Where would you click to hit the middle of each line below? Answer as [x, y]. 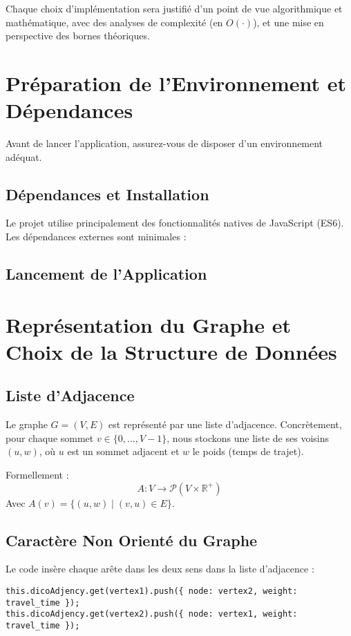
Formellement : [37, 474]
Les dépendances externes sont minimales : [96, 237]
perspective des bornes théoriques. [78, 36]
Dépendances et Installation [107, 194]
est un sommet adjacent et [123, 451]
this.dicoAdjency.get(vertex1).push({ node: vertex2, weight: [152, 591]
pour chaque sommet [50, 437]
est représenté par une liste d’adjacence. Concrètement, [225, 424]
